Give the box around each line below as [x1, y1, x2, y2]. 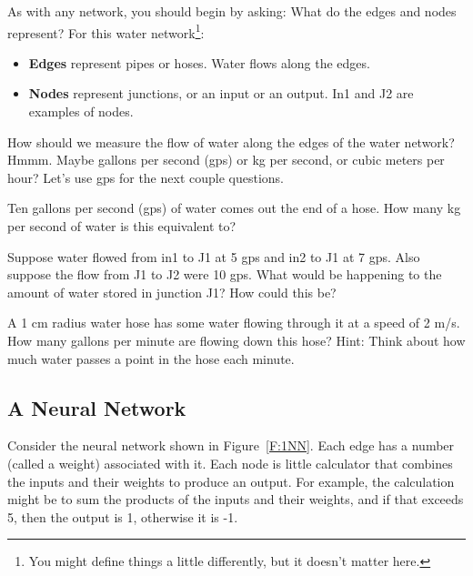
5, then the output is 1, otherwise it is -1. [7, 507, 238, 526]
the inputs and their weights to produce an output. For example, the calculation [7, 471, 455, 490]
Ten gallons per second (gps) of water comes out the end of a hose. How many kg [7, 198, 461, 217]
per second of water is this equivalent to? [7, 217, 236, 235]
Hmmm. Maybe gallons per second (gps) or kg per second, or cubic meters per [7, 150, 445, 169]
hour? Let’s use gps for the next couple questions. [7, 167, 284, 187]
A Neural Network [7, 393, 186, 421]
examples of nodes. [28, 102, 134, 121]
